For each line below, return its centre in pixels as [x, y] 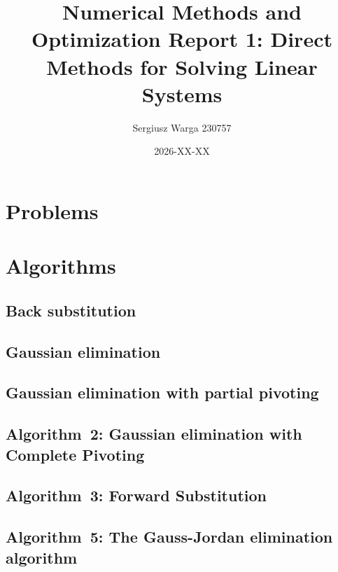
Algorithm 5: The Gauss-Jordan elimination [169, 537]
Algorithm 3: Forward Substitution [136, 495]
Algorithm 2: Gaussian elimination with [154, 434]
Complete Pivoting [75, 454]
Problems [52, 210]
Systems [182, 93]
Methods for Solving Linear [182, 66]
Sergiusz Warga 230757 [182, 127]
